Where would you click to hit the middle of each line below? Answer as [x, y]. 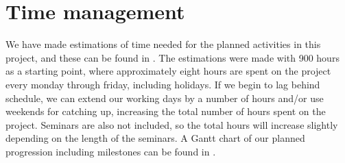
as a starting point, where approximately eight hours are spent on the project [168, 71]
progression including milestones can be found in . [111, 151]
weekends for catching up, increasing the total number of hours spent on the [166, 111]
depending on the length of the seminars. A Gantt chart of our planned [155, 138]
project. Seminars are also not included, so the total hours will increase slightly [172, 124]
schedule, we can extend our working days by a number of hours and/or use [165, 98]
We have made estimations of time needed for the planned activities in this [163, 44]
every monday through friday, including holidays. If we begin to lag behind [163, 84]
